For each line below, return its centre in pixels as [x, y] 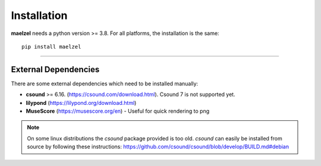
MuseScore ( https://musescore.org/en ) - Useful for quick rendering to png [118, 111]
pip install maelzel [51, 47]
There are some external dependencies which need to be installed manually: [105, 84]
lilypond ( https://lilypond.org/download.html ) [81, 103]
